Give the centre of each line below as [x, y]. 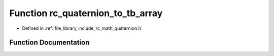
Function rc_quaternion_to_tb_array [86, 13]
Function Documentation [49, 43]
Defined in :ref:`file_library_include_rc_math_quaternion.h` [82, 28]
